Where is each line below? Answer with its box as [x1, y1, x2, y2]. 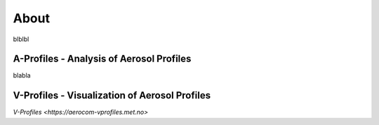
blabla [13, 71, 31, 80]
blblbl [13, 35, 29, 43]
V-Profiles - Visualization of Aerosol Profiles [13, 89, 211, 101]
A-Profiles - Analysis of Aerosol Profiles [13, 53, 192, 65]
